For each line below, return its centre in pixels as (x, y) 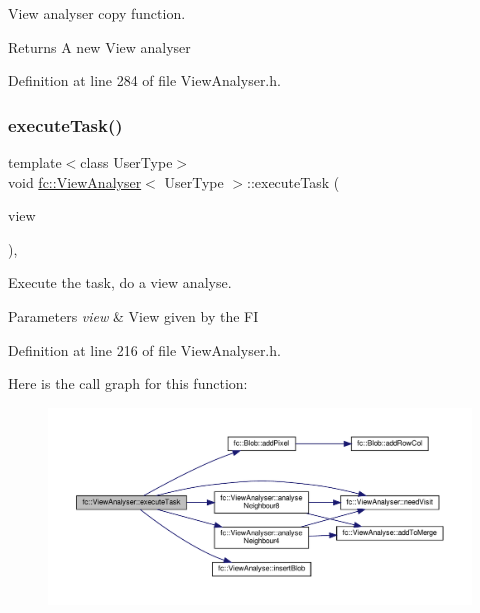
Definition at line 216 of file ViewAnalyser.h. (144, 349)
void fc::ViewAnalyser (75, 181)
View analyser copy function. (97, 13)
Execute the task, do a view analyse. (120, 282)
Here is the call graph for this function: (128, 383)
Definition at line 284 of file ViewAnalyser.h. (144, 80)
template (35, 162)
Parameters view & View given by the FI (133, 315)
